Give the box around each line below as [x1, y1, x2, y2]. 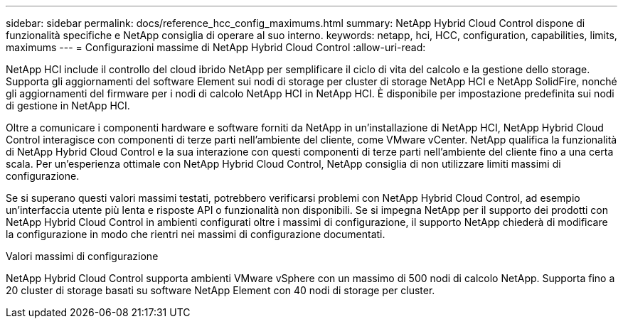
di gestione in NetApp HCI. [6, 99, 130, 112]
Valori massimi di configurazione [6, 250, 159, 262]
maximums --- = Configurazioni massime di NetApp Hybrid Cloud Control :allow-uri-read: [6, 41, 426, 53]
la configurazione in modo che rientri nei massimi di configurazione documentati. [6, 228, 385, 240]
